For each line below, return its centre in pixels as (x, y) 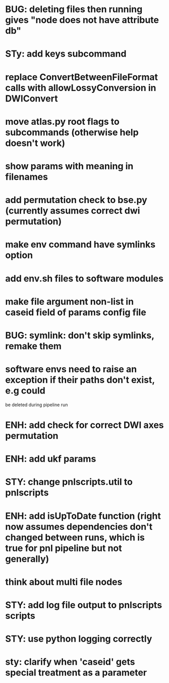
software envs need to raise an (71, 369)
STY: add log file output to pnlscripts (84, 605)
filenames (26, 177)
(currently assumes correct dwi (73, 211)
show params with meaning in (69, 166)
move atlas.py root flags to (62, 121)
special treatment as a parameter (76, 673)
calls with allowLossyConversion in (81, 88)
